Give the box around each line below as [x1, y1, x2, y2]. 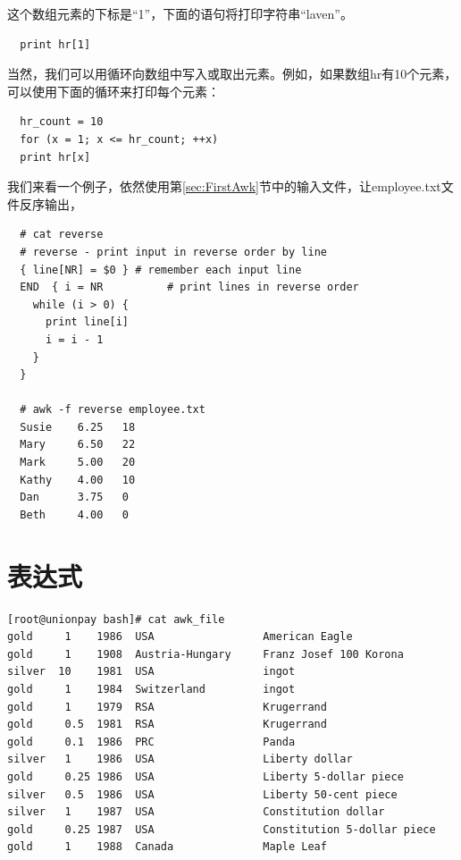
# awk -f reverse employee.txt [20, 403, 205, 417]
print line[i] [45, 316, 130, 329]
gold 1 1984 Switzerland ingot [7, 682, 296, 696]
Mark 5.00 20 [20, 456, 136, 469]
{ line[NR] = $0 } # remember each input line [20, 263, 302, 276]
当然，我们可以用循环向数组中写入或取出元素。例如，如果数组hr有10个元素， [7, 64, 457, 83]
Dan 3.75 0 [20, 491, 130, 504]
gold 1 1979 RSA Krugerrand [7, 700, 327, 713]
